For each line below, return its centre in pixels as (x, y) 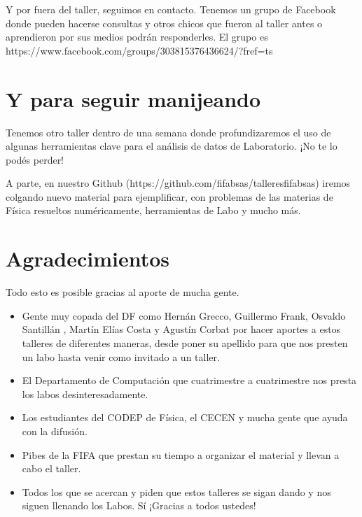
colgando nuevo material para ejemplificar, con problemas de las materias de (169, 196)
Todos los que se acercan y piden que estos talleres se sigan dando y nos (176, 491)
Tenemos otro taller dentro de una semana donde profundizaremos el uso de (168, 132)
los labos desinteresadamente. (85, 394)
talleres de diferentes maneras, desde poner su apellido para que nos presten (185, 342)
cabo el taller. (51, 468)
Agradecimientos (88, 258)
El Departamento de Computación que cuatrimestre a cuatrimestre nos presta (189, 380)
